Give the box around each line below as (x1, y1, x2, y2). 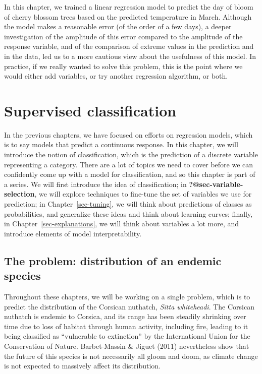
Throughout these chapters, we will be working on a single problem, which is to (4, 291, 250, 301)
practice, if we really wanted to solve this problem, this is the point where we (4, 60, 243, 71)
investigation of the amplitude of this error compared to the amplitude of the (4, 31, 243, 41)
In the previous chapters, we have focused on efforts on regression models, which (4, 129, 253, 140)
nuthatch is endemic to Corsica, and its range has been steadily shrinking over (4, 311, 246, 322)
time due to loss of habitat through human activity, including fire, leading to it (4, 321, 248, 331)
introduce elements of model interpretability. (4, 228, 142, 238)
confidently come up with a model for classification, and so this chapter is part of (4, 169, 255, 179)
